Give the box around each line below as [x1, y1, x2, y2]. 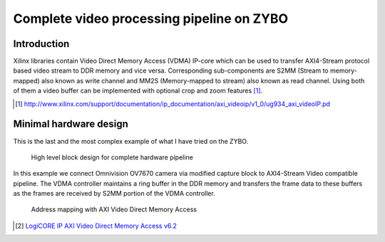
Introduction [13, 38, 70, 50]
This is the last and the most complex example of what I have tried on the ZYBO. [13, 137, 249, 145]
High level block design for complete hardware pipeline [31, 153, 194, 162]
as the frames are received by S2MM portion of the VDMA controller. [13, 189, 215, 198]
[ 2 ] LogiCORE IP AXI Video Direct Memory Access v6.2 [15, 221, 178, 230]
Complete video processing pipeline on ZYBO [13, 11, 289, 26]
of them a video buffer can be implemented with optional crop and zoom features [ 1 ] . [13, 86, 263, 95]
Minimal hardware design [13, 118, 128, 130]
